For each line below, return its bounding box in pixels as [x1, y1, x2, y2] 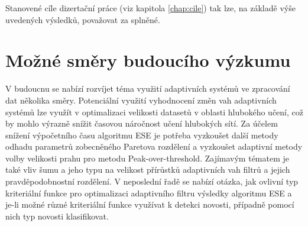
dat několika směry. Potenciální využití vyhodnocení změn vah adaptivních [5, 93, 277, 106]
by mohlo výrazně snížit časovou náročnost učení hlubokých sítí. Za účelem [5, 117, 278, 130]
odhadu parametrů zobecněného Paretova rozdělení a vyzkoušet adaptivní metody [5, 140, 303, 153]
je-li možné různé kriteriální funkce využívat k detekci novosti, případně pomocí [5, 198, 294, 211]
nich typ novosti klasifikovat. [5, 209, 109, 222]
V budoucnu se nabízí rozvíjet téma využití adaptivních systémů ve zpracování [5, 82, 290, 95]
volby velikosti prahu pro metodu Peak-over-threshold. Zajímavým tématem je [5, 151, 290, 164]
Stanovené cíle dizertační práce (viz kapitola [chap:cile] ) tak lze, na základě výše [5, 2, 296, 14]
